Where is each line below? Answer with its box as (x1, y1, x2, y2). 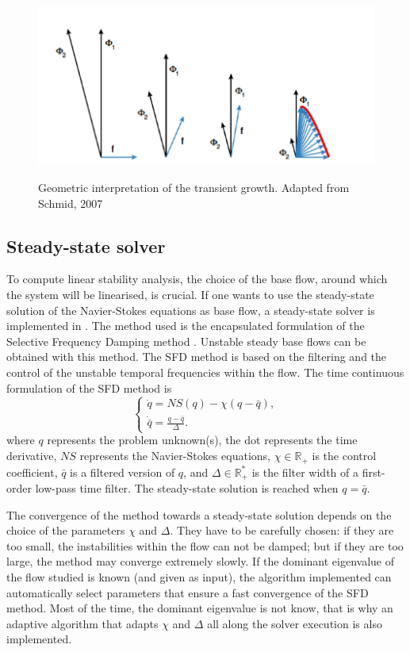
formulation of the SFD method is (6, 379, 172, 396)
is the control (312, 447, 377, 464)
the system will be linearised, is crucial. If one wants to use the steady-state (6, 286, 374, 303)
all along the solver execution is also (207, 615, 382, 631)
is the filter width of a (251, 463, 358, 480)
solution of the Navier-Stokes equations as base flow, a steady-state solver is (6, 301, 375, 318)
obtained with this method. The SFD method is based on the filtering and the (6, 348, 387, 365)
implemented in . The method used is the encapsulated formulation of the (6, 317, 365, 334)
